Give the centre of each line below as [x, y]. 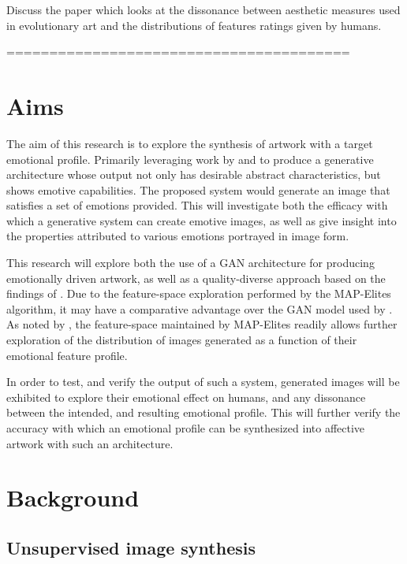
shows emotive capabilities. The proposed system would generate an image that [198, 189]
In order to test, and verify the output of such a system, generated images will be [203, 382]
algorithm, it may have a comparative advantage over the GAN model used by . [200, 308]
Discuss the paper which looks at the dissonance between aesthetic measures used [203, 9]
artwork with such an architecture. [90, 443]
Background [73, 497]
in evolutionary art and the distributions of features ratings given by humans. [194, 25]
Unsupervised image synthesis [131, 547]
